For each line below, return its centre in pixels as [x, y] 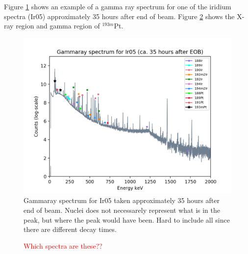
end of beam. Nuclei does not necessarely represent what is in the [122, 210]
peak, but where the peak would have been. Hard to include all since [127, 219]
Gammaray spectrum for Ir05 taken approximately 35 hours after [122, 200]
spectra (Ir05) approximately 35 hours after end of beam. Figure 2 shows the [119, 16]
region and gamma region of [58, 26]
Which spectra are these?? [63, 245]
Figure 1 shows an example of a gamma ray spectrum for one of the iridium [118, 6]
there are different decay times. [70, 229]
